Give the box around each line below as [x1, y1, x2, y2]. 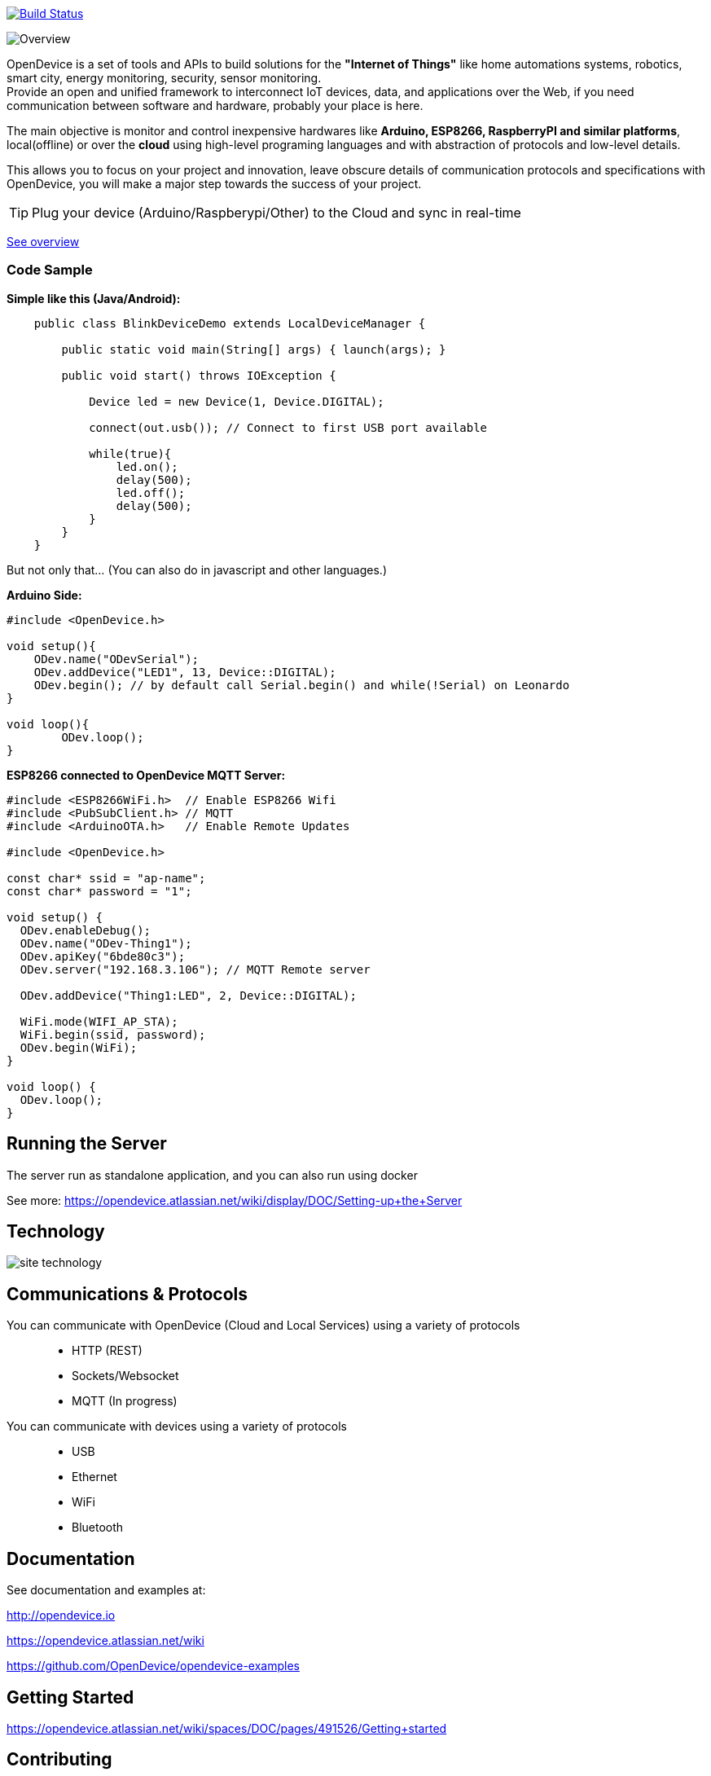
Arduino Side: [7, 587, 82, 602]
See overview [7, 235, 80, 248]
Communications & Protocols [7, 1283, 248, 1304]
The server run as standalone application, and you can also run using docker [7, 1167, 418, 1182]
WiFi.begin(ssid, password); [20, 1027, 206, 1041]
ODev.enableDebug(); [20, 923, 151, 937]
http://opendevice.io [7, 1608, 116, 1623]
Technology [7, 1221, 105, 1242]
